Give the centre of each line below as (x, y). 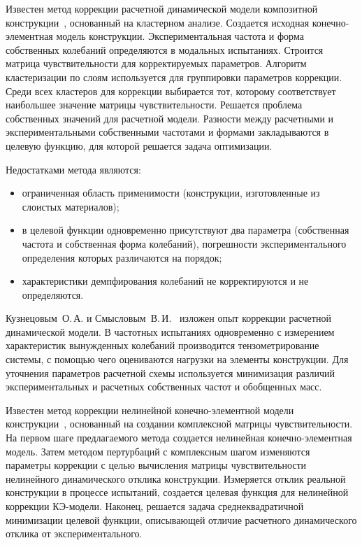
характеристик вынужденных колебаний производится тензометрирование (162, 345)
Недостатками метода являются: (73, 169)
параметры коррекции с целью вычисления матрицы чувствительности (156, 465)
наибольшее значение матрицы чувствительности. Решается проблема (154, 105)
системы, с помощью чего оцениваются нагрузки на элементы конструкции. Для (177, 359)
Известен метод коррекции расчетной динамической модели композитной (162, 8)
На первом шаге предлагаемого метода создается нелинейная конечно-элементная (179, 438)
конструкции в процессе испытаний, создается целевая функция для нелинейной (177, 492)
